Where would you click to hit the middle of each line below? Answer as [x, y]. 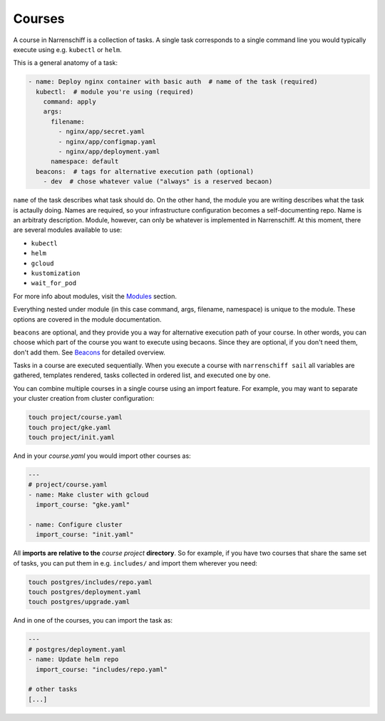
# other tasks [53, 689]
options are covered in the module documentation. [87, 319]
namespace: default [85, 162]
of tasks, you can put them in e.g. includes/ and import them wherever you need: [135, 563]
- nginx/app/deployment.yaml [109, 152]
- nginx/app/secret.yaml [102, 132]
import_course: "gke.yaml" [83, 505]
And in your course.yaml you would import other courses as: [102, 456]
